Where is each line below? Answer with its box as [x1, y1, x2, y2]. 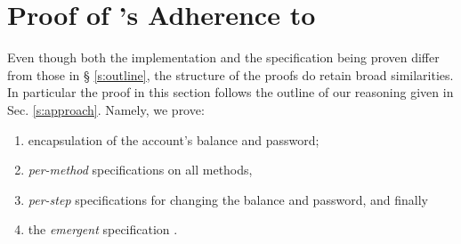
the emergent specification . [28, 220, 178, 239]
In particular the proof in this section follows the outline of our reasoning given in [7, 83, 454, 102]
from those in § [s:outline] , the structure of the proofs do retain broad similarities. [7, 65, 454, 84]
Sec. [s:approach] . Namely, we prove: [7, 100, 205, 118]
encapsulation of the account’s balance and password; [28, 130, 319, 149]
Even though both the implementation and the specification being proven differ [7, 48, 440, 67]
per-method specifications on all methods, [28, 160, 253, 179]
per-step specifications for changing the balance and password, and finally [28, 190, 428, 208]
